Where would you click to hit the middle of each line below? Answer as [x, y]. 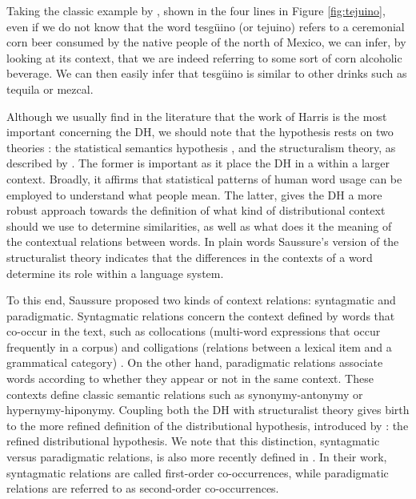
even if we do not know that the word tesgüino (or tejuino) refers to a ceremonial [206, 26]
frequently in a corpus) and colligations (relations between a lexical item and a [199, 346]
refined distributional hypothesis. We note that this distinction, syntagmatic [193, 441]
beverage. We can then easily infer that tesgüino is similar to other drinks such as [207, 73]
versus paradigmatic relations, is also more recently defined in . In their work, [197, 457]
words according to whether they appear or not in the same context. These [190, 378]
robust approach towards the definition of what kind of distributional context [196, 210]
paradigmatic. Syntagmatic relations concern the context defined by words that [201, 315]
